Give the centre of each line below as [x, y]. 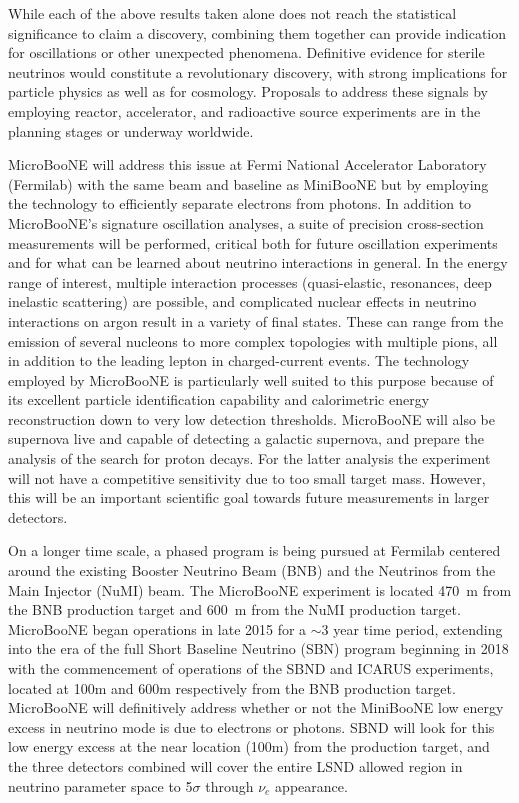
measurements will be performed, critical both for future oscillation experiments [253, 242]
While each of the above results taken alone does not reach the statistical [232, 13]
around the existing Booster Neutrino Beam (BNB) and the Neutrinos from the [252, 570]
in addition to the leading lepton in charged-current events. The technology [239, 360]
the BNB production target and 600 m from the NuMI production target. [234, 609]
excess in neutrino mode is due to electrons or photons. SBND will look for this [251, 726]
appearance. [311, 785]
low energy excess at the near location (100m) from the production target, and [249, 746]
